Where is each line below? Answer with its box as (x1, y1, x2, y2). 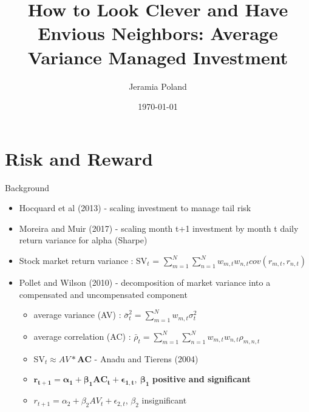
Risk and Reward (5, 146, 153, 171)
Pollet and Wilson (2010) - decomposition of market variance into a (19, 276, 271, 288)
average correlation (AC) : (33, 329, 131, 342)
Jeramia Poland (129, 79, 187, 92)
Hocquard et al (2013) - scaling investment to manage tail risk (19, 201, 251, 214)
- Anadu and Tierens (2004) (94, 352, 199, 365)
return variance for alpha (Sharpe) (19, 234, 148, 246)
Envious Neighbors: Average (38, 21, 278, 46)
